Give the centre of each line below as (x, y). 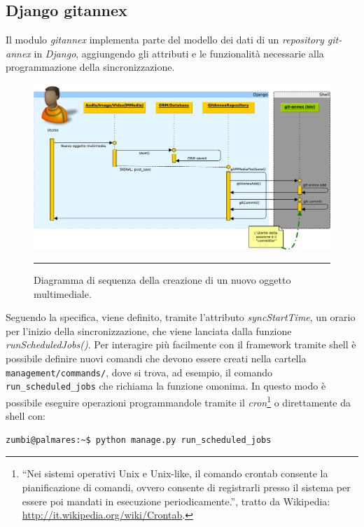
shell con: (26, 416)
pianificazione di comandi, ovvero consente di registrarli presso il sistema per (186, 487)
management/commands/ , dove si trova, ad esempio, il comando (139, 372)
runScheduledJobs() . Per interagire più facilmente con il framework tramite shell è (181, 344)
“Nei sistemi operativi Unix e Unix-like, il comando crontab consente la (175, 473)
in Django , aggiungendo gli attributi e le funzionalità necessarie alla (179, 53)
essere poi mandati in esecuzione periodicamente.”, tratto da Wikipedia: (176, 501)
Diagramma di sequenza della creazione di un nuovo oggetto (162, 280)
